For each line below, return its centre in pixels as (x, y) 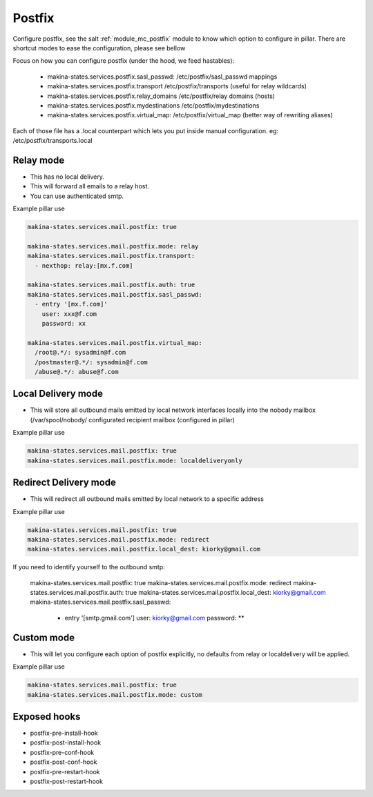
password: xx (64, 324)
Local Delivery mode (58, 394)
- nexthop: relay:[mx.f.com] (84, 265)
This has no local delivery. (67, 177)
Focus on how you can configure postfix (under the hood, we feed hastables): (124, 61)
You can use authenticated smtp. (77, 196)
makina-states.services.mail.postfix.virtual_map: (115, 343)
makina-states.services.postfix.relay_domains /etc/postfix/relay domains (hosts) (161, 96)
